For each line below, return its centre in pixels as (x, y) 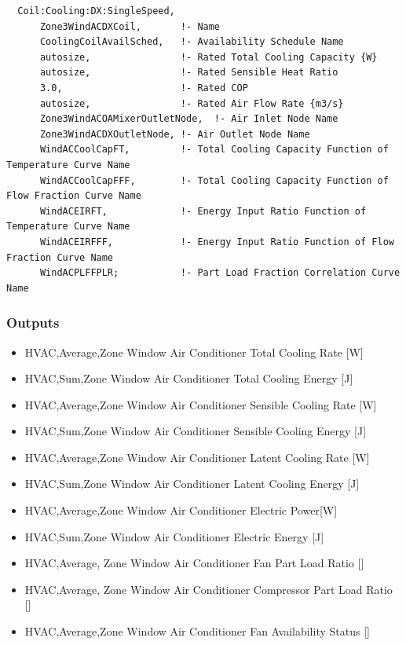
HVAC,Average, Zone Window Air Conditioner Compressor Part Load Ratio (208, 589)
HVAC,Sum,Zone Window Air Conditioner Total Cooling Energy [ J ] (189, 378)
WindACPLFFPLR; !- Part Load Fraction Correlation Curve (220, 273)
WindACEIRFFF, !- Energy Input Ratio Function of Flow (217, 242)
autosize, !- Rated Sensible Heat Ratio (189, 73)
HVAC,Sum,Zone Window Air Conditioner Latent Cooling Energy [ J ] (192, 484)
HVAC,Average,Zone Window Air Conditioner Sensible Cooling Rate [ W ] (201, 404)
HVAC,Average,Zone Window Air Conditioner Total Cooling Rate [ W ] (194, 352)
